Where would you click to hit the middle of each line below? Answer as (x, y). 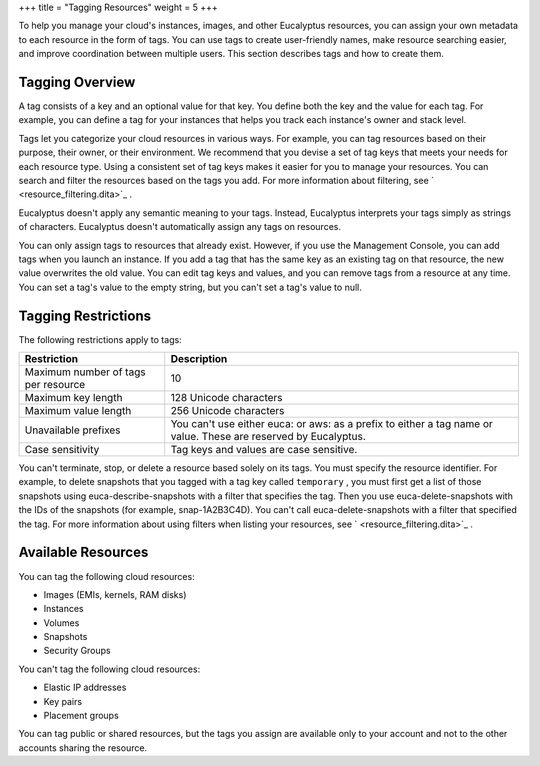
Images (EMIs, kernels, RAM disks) (115, 594)
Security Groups (77, 651)
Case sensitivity (62, 450)
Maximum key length (73, 398)
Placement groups (81, 716)
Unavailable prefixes (72, 430)
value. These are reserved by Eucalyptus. (268, 437)
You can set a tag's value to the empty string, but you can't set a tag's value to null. (190, 287)
